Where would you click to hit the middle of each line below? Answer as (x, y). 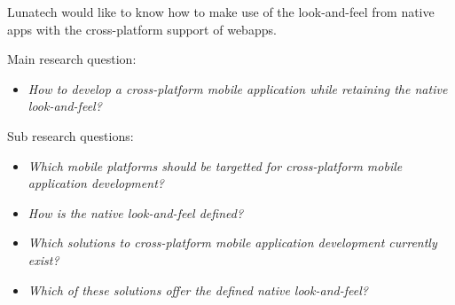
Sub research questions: (71, 135)
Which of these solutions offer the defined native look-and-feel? (198, 289)
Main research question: (72, 59)
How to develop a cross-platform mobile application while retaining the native (238, 88)
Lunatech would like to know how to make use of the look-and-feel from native (221, 12)
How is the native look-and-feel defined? (136, 212)
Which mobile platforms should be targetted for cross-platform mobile (215, 165)
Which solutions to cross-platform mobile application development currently (232, 242)
